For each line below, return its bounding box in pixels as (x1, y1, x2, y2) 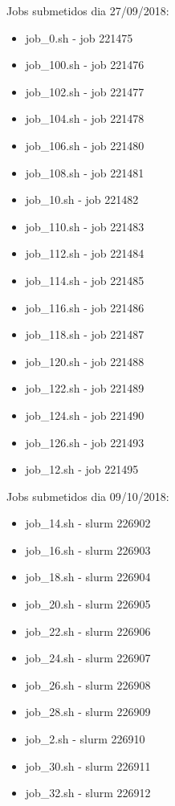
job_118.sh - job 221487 (25, 326, 144, 343)
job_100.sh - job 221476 (25, 56, 144, 73)
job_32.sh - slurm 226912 (25, 784, 151, 801)
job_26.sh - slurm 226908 (25, 676, 151, 693)
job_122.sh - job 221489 (25, 380, 144, 397)
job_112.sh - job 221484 (25, 245, 144, 262)
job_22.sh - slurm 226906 (25, 622, 151, 639)
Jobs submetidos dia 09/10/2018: (6, 487, 169, 504)
